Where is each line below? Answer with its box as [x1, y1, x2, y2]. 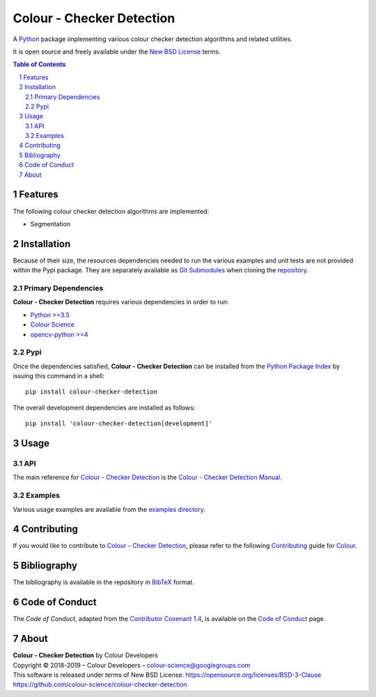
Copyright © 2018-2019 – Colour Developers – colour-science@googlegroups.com [13, 661, 251, 669]
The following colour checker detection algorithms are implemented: [13, 207, 210, 215]
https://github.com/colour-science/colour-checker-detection [13, 680, 187, 689]
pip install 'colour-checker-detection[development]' [25, 420, 212, 428]
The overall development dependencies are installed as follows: [13, 403, 196, 412]
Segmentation [30, 219, 71, 228]
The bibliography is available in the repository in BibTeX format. [13, 578, 194, 586]
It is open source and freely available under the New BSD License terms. [13, 47, 221, 56]
